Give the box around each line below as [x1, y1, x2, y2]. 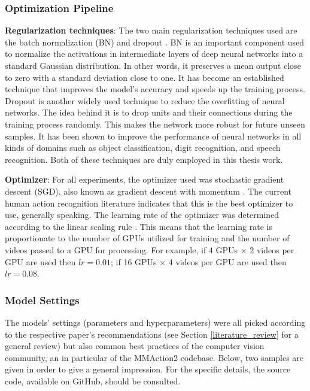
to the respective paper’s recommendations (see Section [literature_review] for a [5, 328, 299, 340]
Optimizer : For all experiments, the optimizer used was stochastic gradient [5, 173, 284, 186]
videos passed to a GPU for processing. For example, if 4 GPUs [5, 243, 238, 256]
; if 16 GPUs [110, 255, 157, 268]
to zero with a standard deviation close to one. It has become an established [5, 71, 284, 83]
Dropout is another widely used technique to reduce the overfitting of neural [5, 94, 285, 107]
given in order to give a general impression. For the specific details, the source [5, 363, 291, 375]
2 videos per [250, 243, 294, 256]
